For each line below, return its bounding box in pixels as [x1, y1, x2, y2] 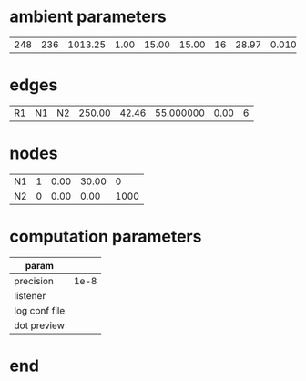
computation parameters [9, 226, 202, 247]
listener [14, 289, 46, 302]
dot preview [14, 319, 66, 332]
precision [14, 274, 55, 287]
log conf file [14, 304, 66, 316]
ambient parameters [9, 6, 167, 27]
